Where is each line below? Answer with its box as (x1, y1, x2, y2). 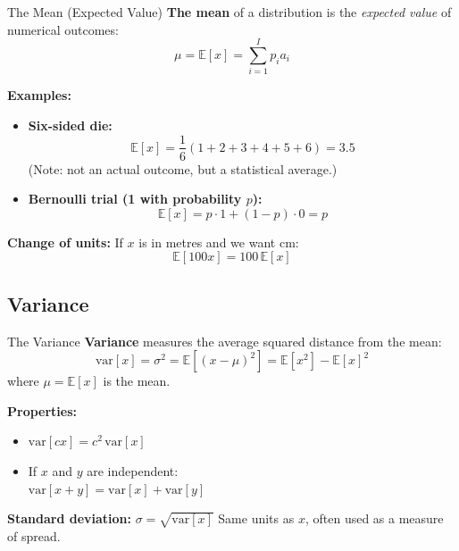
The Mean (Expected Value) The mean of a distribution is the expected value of (7, 3, 452, 21)
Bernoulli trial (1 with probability (28, 189, 242, 208)
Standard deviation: (7, 509, 131, 528)
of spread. (7, 526, 61, 545)
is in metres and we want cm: (138, 232, 299, 251)
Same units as (218, 509, 295, 528)
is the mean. (103, 372, 171, 390)
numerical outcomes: (7, 20, 119, 38)
